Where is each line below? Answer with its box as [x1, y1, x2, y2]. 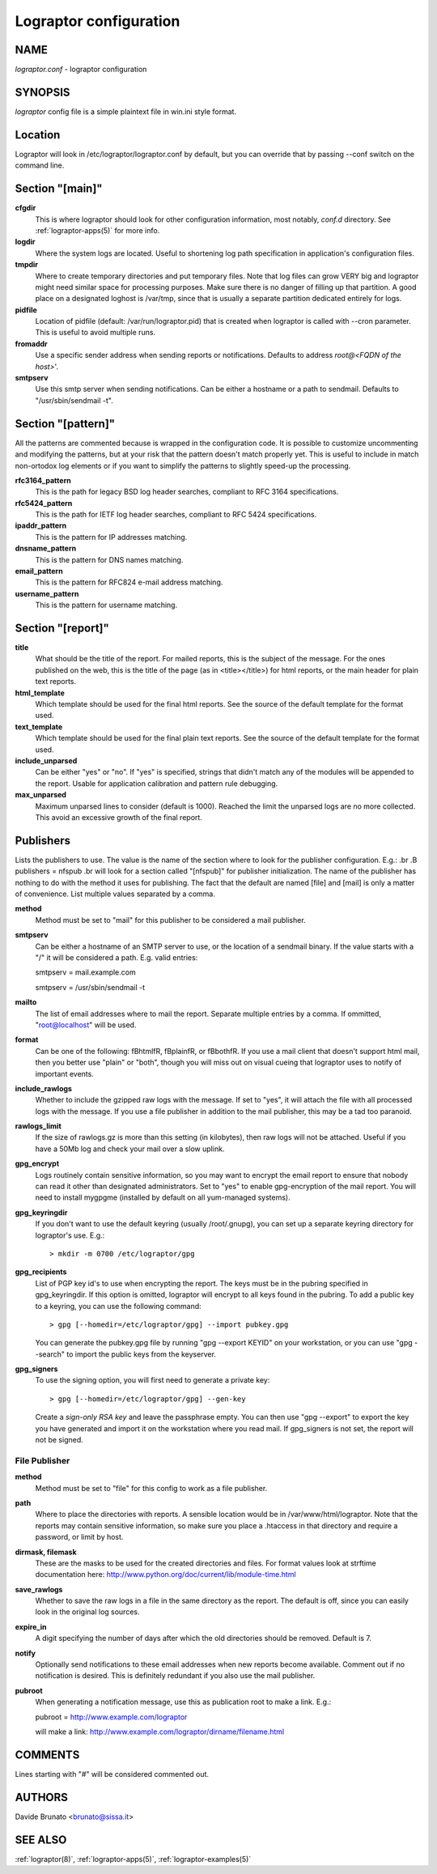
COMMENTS [15, 1748, 80, 1761]
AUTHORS [15, 1790, 69, 1804]
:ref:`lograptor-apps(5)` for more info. [35, 225, 160, 235]
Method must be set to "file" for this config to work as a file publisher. [35, 1483, 268, 1493]
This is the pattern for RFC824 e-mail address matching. [35, 577, 223, 587]
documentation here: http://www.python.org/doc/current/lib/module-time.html [35, 1570, 296, 1579]
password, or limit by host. [35, 1532, 124, 1542]
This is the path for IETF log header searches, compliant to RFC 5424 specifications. [35, 510, 317, 520]
